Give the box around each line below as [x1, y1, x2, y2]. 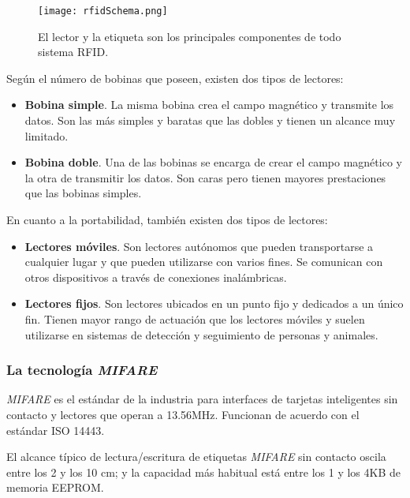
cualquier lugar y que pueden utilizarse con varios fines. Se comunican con [24, 253, 383, 270]
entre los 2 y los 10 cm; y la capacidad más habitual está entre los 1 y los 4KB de [6, 463, 401, 480]
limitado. [24, 127, 69, 144]
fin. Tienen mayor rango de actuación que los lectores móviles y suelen [24, 310, 365, 327]
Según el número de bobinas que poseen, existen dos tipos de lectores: [6, 69, 344, 86]
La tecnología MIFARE [6, 360, 158, 380]
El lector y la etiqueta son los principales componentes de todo [38, 28, 341, 44]
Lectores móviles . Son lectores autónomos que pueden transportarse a [24, 238, 374, 254]
